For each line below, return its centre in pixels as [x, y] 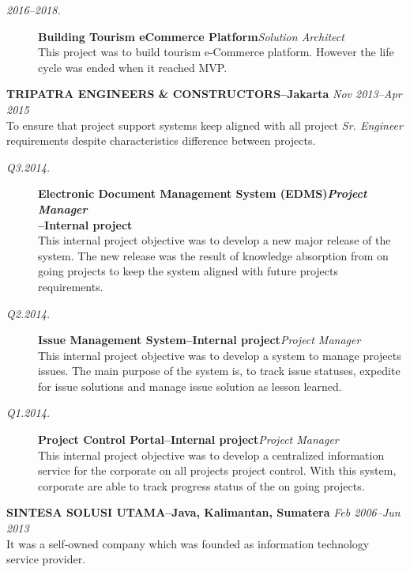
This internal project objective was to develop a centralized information [211, 455]
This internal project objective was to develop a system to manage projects [220, 355]
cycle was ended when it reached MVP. [133, 67]
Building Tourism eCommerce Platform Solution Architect [191, 36]
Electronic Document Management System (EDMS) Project [203, 193]
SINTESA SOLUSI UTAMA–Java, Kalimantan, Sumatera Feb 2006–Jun [203, 512]
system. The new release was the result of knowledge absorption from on [213, 255]
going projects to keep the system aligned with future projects [188, 271]
